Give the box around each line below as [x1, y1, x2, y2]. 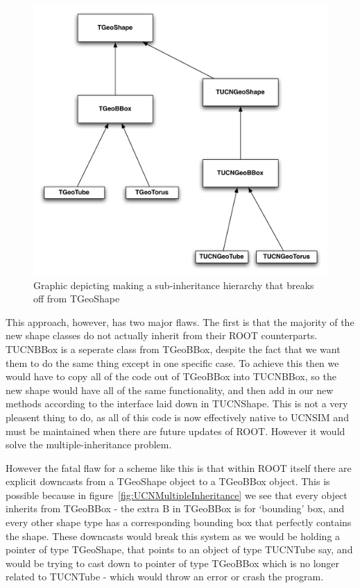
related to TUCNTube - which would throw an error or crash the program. [6, 569, 324, 584]
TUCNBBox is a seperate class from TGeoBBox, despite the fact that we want [6, 341, 341, 356]
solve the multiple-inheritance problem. [6, 437, 172, 452]
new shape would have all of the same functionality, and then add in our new [6, 382, 334, 397]
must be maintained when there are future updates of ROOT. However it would [6, 423, 345, 438]
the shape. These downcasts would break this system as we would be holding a [6, 528, 341, 543]
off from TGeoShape [33, 291, 120, 306]
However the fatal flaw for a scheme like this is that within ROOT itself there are [6, 460, 352, 475]
